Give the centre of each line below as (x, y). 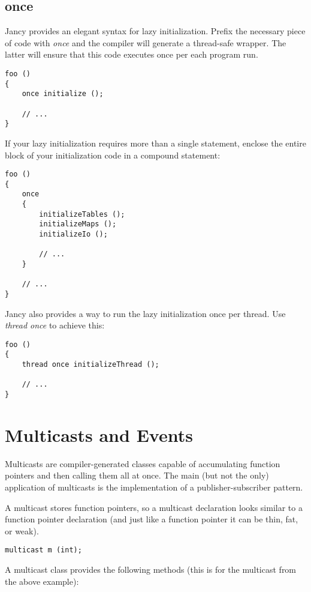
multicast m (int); (43, 550)
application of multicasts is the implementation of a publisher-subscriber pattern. (154, 487)
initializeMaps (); (78, 224)
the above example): (42, 581)
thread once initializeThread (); (90, 365)
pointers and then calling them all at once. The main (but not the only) (137, 475)
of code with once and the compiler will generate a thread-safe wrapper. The (146, 42)
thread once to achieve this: (55, 325)
